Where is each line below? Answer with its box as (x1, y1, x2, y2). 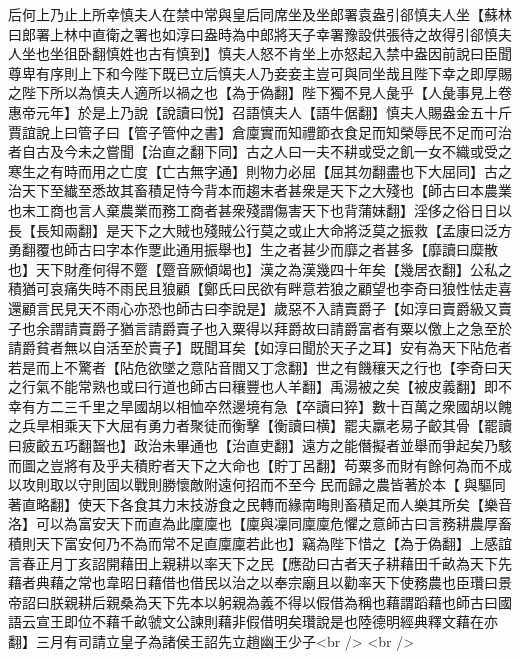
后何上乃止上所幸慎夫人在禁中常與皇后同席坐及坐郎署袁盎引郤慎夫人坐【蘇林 (8, 4, 512, 24)
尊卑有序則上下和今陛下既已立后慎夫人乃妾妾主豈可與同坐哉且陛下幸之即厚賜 (8, 62, 512, 83)
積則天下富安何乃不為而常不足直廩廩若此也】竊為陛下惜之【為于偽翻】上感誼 (8, 533, 512, 554)
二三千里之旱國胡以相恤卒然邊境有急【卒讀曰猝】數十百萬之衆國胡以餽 (49, 395, 512, 416)
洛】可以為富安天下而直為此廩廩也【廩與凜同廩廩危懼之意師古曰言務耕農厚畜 (8, 513, 512, 534)
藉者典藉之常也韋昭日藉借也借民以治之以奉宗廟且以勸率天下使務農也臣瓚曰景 (8, 572, 512, 593)
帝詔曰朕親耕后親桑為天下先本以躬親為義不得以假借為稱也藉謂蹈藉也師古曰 (8, 591, 498, 612)
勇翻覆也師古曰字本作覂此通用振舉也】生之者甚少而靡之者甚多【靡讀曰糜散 (8, 239, 498, 260)
